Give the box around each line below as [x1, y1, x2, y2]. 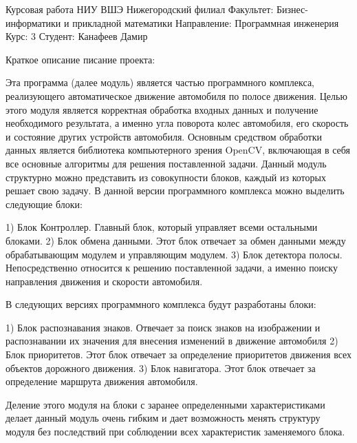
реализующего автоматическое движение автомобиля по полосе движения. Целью [6, 88, 347, 103]
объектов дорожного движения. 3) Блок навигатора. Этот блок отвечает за [6, 360, 316, 375]
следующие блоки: [6, 196, 83, 211]
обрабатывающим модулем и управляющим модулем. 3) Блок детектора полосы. [6, 247, 343, 261]
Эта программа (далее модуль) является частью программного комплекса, [6, 75, 315, 90]
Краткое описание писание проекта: [6, 52, 155, 66]
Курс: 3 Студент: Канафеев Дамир [6, 29, 148, 43]
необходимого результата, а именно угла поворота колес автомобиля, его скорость [6, 116, 349, 130]
